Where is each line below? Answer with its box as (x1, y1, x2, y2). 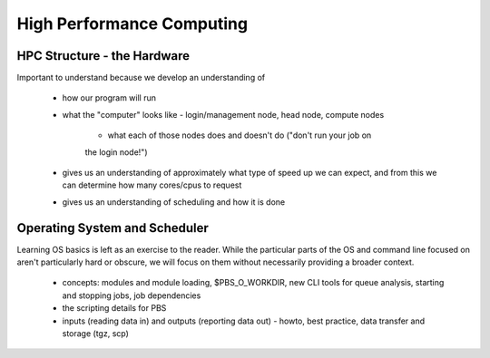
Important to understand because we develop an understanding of (16, 73, 266, 83)
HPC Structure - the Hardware (16, 48, 191, 63)
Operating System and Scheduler (16, 220, 209, 236)
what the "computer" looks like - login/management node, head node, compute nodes (62, 109, 385, 120)
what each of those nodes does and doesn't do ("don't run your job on (107, 130, 372, 140)
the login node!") (84, 146, 148, 158)
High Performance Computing (16, 14, 249, 34)
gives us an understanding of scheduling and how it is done (62, 196, 286, 208)
